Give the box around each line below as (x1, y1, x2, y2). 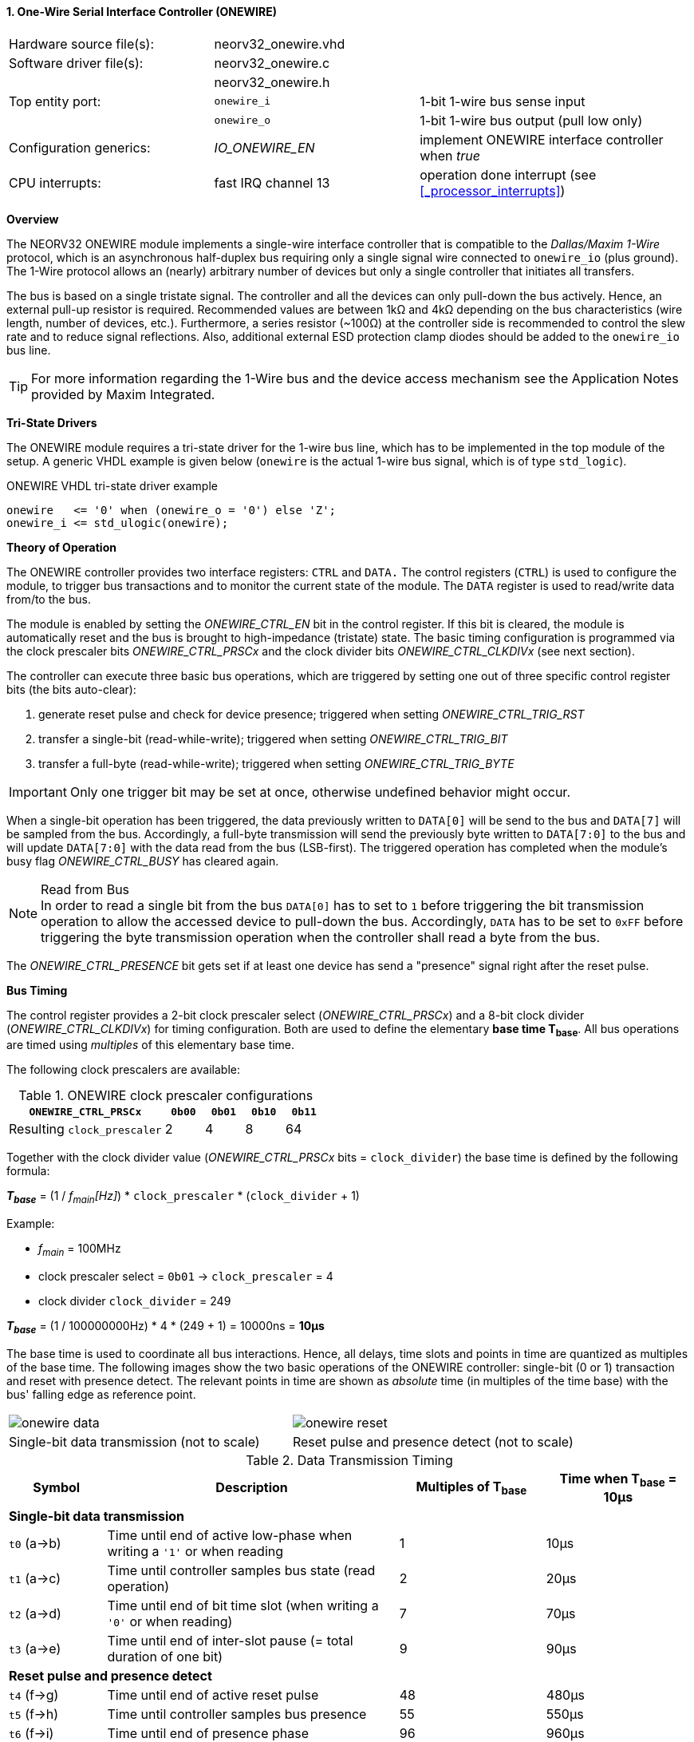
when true (420, 147, 480, 164)
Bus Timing (6, 983, 68, 997)
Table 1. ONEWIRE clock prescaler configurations (18, 1087, 313, 1104)
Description (215, 1479, 288, 1496)
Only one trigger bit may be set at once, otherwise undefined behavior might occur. (69, 783, 570, 800)
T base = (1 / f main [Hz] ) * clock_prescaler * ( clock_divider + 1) (6, 1189, 360, 1206)
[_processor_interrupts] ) (420, 182, 566, 199)
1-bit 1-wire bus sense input (420, 93, 586, 109)
